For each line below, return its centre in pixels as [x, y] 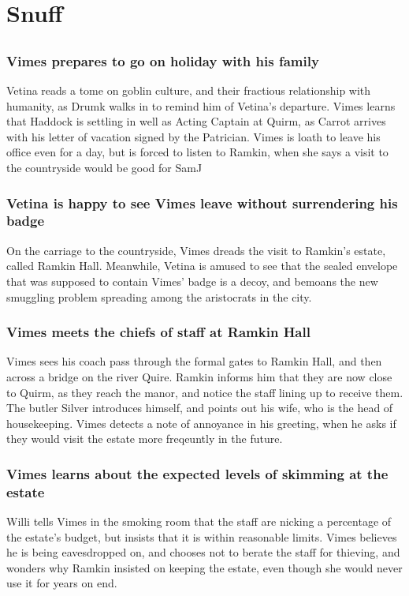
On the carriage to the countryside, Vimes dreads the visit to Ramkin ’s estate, [196, 250]
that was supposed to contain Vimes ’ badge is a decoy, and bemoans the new [192, 281]
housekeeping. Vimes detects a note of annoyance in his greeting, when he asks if [201, 423]
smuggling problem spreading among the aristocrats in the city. [159, 296]
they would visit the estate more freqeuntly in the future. [145, 439]
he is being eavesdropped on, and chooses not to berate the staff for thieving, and [203, 552]
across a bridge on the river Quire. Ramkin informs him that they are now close [199, 376]
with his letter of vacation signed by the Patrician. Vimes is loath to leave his [193, 136]
